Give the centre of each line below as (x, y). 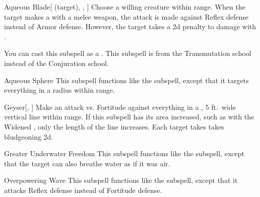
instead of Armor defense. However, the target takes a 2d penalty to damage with (130, 26)
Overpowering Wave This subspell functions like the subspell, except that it (121, 180)
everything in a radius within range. (59, 90)
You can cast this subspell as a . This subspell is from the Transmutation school (128, 53)
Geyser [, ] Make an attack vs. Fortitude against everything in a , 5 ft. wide (120, 107)
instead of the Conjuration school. (56, 63)
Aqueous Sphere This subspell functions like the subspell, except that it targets (126, 80)
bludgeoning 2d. (29, 136)
